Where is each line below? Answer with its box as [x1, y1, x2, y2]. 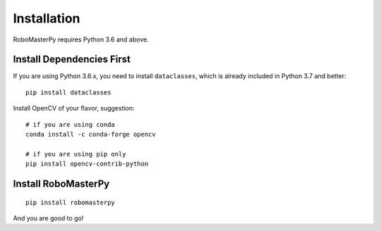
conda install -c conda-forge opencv [25, 130, 157, 139]
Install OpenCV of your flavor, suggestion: [13, 104, 135, 113]
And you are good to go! [13, 213, 84, 222]
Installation [13, 11, 80, 26]
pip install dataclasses [25, 88, 111, 96]
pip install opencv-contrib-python [25, 160, 149, 168]
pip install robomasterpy [25, 198, 116, 206]
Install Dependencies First [13, 54, 131, 65]
